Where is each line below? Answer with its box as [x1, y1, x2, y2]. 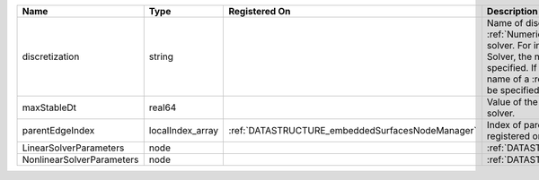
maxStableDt [22, 101, 76, 114]
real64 [148, 101, 177, 114]
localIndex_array [148, 124, 219, 136]
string [148, 50, 174, 63]
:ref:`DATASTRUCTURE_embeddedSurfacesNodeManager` [228, 124, 477, 136]
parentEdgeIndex [22, 124, 95, 136]
